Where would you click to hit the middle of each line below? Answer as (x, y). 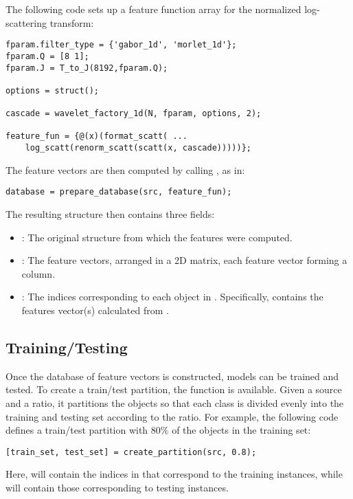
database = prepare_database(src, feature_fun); (119, 192)
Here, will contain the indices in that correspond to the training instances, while (174, 474)
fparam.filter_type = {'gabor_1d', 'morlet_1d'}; (121, 45)
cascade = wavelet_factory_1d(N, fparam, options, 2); (134, 114)
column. (38, 273)
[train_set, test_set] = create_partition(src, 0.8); (131, 452)
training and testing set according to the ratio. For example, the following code (172, 416)
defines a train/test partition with (77, 430)
